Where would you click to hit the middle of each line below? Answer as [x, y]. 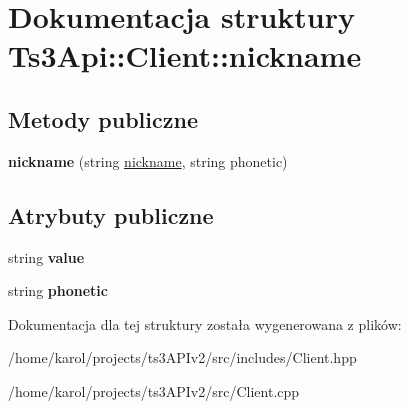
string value [46, 256]
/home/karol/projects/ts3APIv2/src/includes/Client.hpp [182, 357]
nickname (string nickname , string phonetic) [148, 160]
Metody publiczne [103, 118]
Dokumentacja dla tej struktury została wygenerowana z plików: [205, 323]
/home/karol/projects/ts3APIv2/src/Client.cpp [154, 390]
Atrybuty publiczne [111, 214]
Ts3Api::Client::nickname [185, 55]
